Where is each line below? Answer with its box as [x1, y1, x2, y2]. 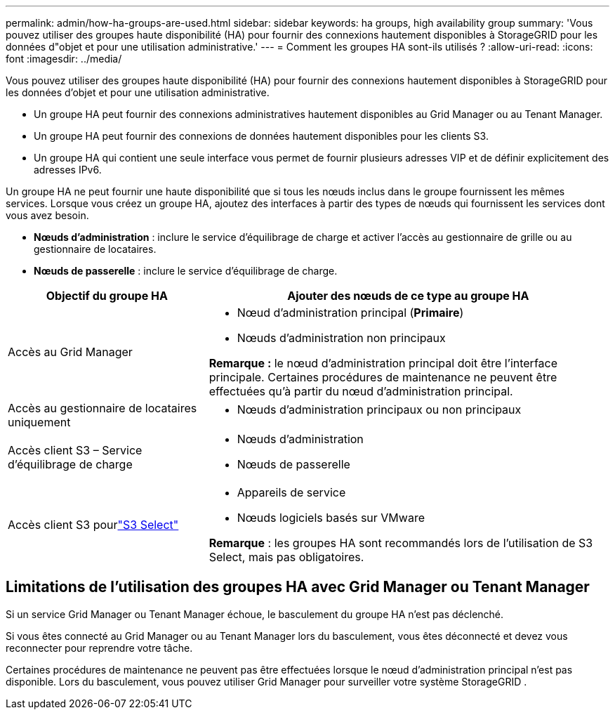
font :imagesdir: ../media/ [6, 53, 122, 65]
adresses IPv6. [34, 164, 102, 176]
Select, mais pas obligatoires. [209, 550, 364, 564]
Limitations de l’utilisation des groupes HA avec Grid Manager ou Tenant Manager [6, 578, 590, 596]
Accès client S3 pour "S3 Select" [8, 518, 179, 532]
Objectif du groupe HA [46, 289, 168, 303]
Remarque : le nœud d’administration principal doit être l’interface [209, 356, 558, 370]
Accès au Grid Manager [8, 345, 133, 359]
